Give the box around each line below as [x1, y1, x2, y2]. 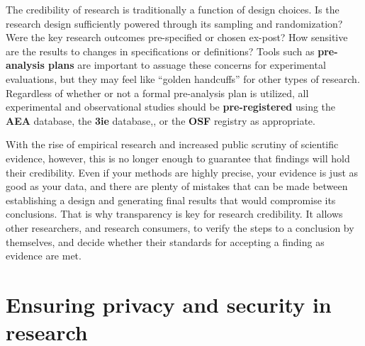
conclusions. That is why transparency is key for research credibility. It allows [6, 206, 343, 221]
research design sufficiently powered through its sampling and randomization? [6, 16, 343, 30]
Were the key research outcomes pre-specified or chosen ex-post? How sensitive [6, 30, 348, 45]
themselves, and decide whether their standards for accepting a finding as [6, 234, 325, 249]
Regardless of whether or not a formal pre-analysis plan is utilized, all [6, 85, 309, 100]
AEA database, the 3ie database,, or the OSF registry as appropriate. [6, 113, 315, 128]
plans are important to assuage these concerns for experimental [48, 57, 326, 72]
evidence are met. [6, 248, 82, 263]
